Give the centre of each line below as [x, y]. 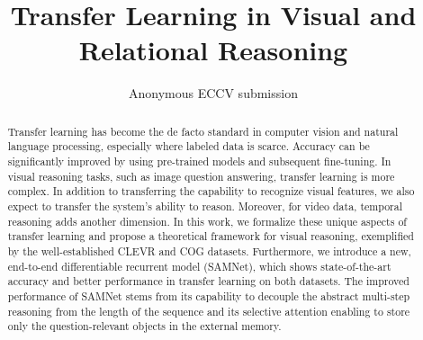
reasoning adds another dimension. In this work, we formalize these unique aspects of [207, 221]
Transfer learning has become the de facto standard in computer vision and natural [203, 131]
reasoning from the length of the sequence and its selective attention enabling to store [209, 311]
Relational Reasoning [213, 50]
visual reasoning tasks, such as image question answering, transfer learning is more [201, 176]
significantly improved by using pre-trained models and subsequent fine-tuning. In [199, 161]
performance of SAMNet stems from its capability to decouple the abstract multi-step [209, 295]
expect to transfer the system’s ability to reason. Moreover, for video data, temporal [205, 206]
